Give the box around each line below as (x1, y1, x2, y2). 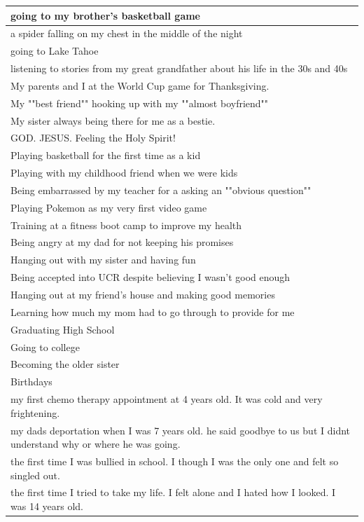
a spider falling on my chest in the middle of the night (10, 26, 243, 41)
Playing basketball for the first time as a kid (10, 148, 201, 163)
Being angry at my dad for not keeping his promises (10, 235, 234, 249)
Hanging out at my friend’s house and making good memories (10, 287, 275, 301)
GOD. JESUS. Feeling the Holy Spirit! (10, 130, 176, 145)
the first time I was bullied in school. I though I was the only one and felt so (10, 453, 339, 468)
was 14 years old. (10, 498, 84, 513)
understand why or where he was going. (10, 437, 181, 451)
